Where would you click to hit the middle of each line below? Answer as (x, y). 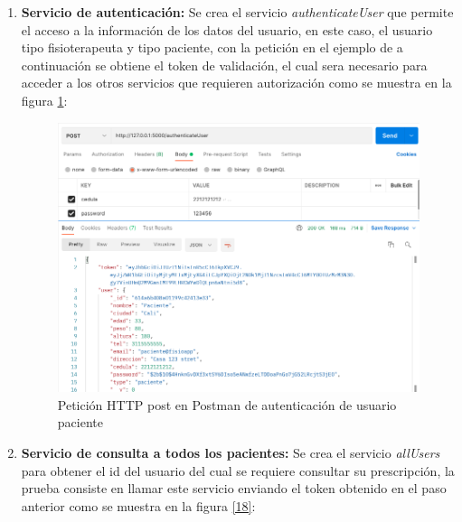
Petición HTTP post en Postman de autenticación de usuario (227, 404)
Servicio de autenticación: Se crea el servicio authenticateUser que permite (237, 12)
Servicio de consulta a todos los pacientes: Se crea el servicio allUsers (231, 453)
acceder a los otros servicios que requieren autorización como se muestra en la (236, 83)
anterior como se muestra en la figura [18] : (138, 505)
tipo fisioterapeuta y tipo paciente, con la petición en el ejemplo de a (212, 47)
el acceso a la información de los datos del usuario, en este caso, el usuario (227, 29)
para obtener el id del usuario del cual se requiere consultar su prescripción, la (238, 470)
